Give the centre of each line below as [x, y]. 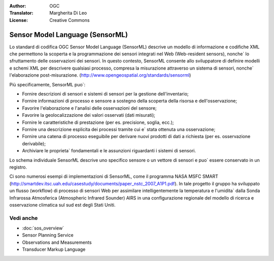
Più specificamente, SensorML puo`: [47, 84]
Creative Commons [70, 20]
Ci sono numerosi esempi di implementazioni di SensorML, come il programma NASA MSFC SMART [114, 176]
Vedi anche [24, 218]
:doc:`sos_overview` [43, 228]
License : [19, 20]
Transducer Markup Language [54, 249]
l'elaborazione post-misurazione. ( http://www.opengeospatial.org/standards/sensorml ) [100, 75]
